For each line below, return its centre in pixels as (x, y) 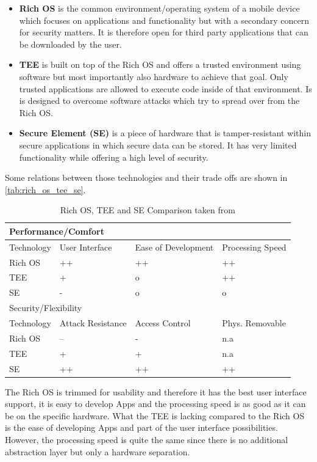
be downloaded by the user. (70, 44)
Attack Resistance (93, 322)
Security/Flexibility (46, 308)
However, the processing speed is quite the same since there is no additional (147, 439)
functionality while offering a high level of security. (114, 157)
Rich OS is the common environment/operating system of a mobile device (159, 8)
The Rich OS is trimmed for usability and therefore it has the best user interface (156, 391)
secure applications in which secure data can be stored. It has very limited (158, 145)
